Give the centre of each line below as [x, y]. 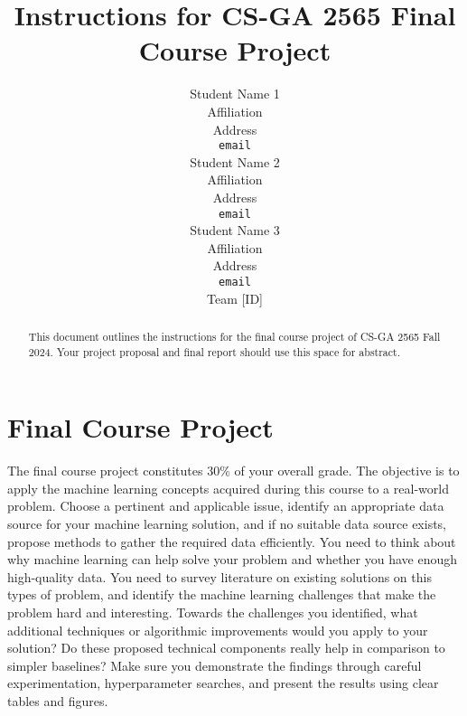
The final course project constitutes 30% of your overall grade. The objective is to [233, 471]
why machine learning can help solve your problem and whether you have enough [233, 559]
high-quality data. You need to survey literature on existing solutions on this [219, 576]
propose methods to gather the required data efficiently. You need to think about [232, 541]
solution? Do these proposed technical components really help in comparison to [226, 648]
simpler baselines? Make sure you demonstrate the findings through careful [215, 665]
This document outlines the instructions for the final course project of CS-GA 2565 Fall [234, 337]
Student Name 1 [235, 94]
